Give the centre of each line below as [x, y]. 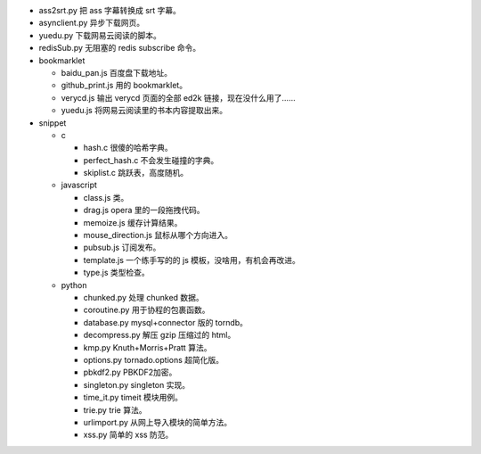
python [74, 285]
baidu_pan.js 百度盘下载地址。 [117, 72]
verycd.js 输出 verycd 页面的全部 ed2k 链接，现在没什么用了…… [178, 97]
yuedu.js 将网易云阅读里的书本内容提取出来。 [144, 111]
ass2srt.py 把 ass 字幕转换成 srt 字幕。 [110, 10]
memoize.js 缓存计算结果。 [133, 222]
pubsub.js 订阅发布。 [122, 248]
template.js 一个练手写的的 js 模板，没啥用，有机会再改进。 [192, 260]
